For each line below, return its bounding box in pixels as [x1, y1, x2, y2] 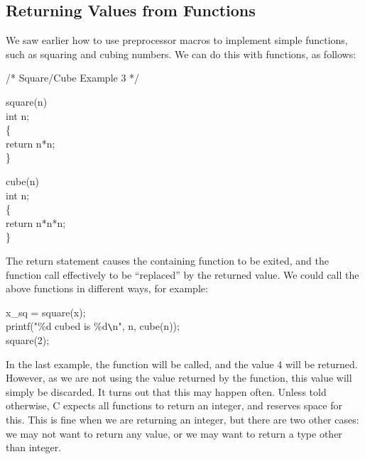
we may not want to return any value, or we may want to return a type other [6, 426, 342, 441]
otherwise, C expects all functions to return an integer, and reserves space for [6, 398, 342, 413]
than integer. [6, 440, 62, 455]
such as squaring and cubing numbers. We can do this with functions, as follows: [6, 46, 356, 61]
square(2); [6, 332, 50, 347]
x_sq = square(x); [6, 304, 86, 319]
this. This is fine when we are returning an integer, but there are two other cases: [6, 411, 359, 426]
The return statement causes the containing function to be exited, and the [6, 253, 329, 267]
